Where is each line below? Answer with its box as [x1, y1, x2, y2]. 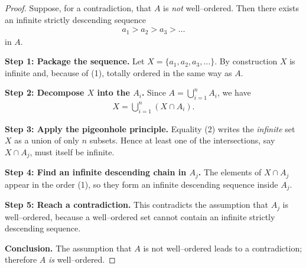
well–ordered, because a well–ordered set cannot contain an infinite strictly [5, 210, 275, 223]
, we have [217, 86, 251, 99]
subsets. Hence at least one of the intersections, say [89, 134, 275, 146]
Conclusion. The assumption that [5, 241, 132, 254]
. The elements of [198, 166, 262, 178]
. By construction [214, 55, 278, 67]
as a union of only [14, 134, 80, 146]
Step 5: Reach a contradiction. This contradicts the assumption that [5, 198, 268, 211]
